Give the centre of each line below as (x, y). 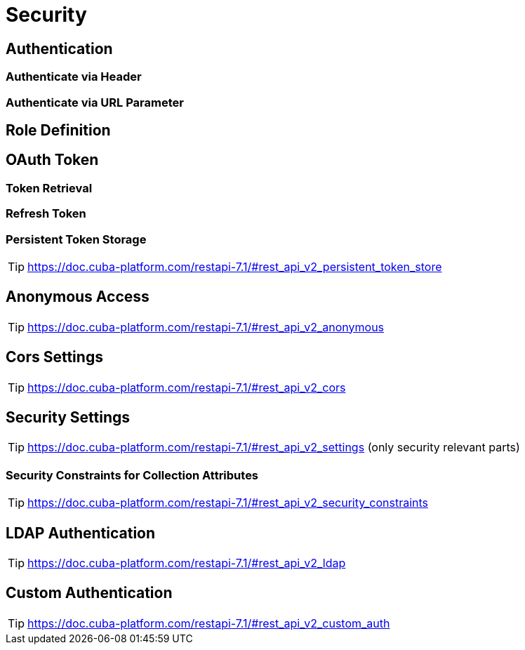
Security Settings (68, 418)
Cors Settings (54, 357)
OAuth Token (52, 160)
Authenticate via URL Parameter (95, 102)
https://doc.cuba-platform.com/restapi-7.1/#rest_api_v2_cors (187, 387)
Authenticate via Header (74, 77)
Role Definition (58, 130)
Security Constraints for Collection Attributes (132, 475)
